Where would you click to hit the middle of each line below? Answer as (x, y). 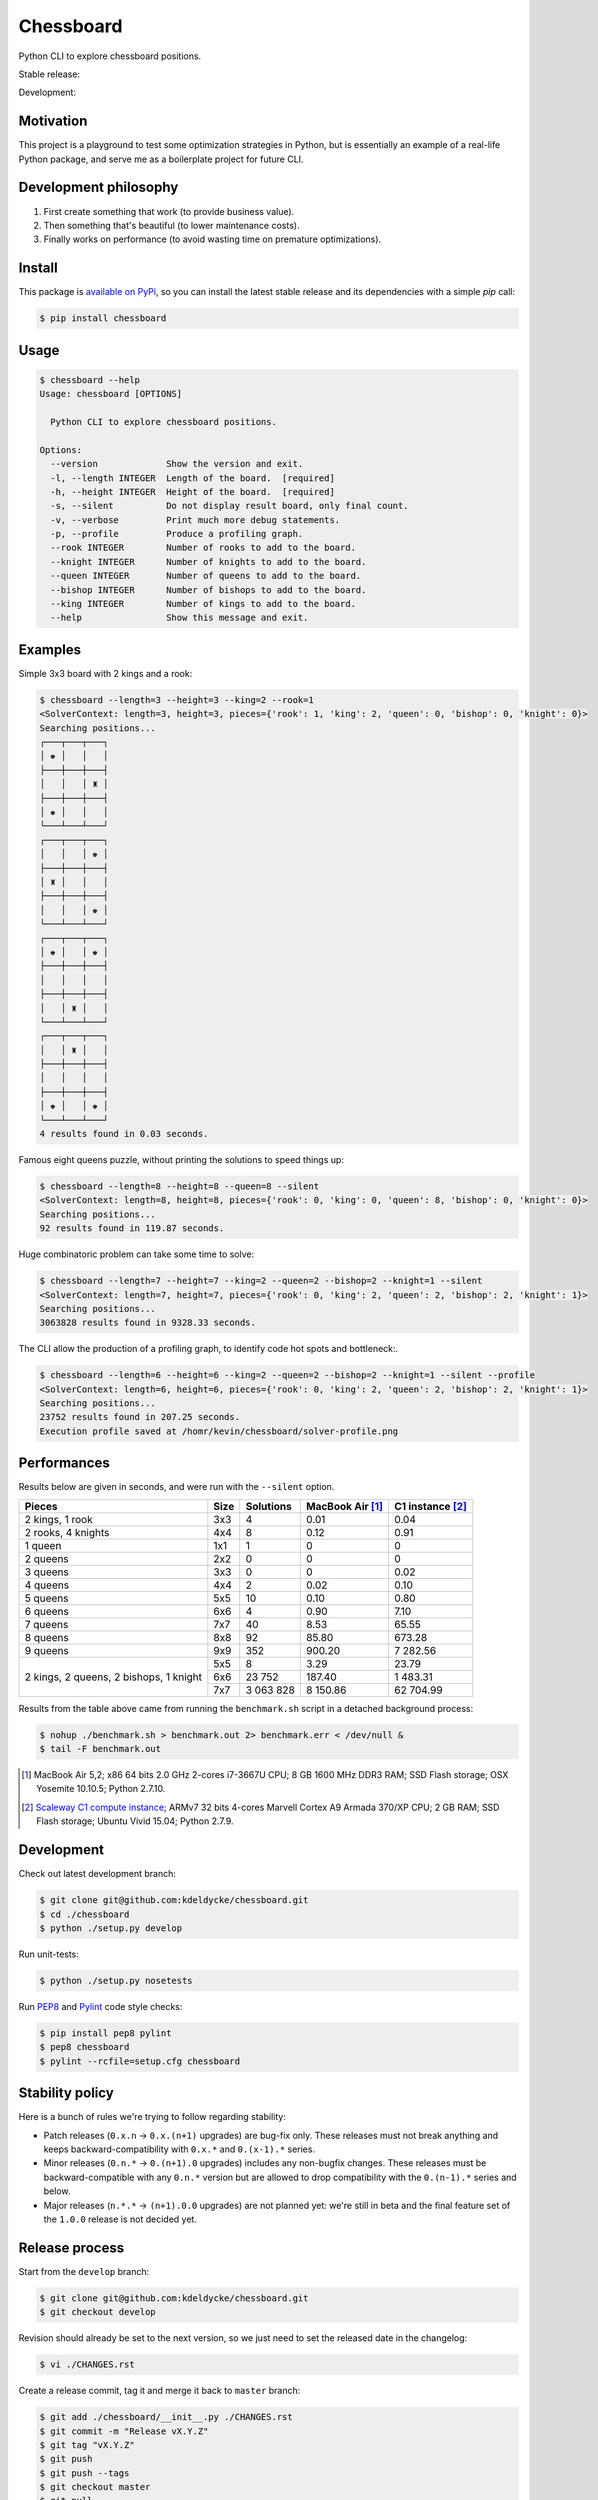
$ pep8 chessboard (84, 2047)
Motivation (53, 121)
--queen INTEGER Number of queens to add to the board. (206, 576)
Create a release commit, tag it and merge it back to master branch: (159, 2391)
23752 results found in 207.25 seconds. (139, 1417)
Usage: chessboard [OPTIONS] (111, 394)
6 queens (46, 1611)
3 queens (46, 1572)
